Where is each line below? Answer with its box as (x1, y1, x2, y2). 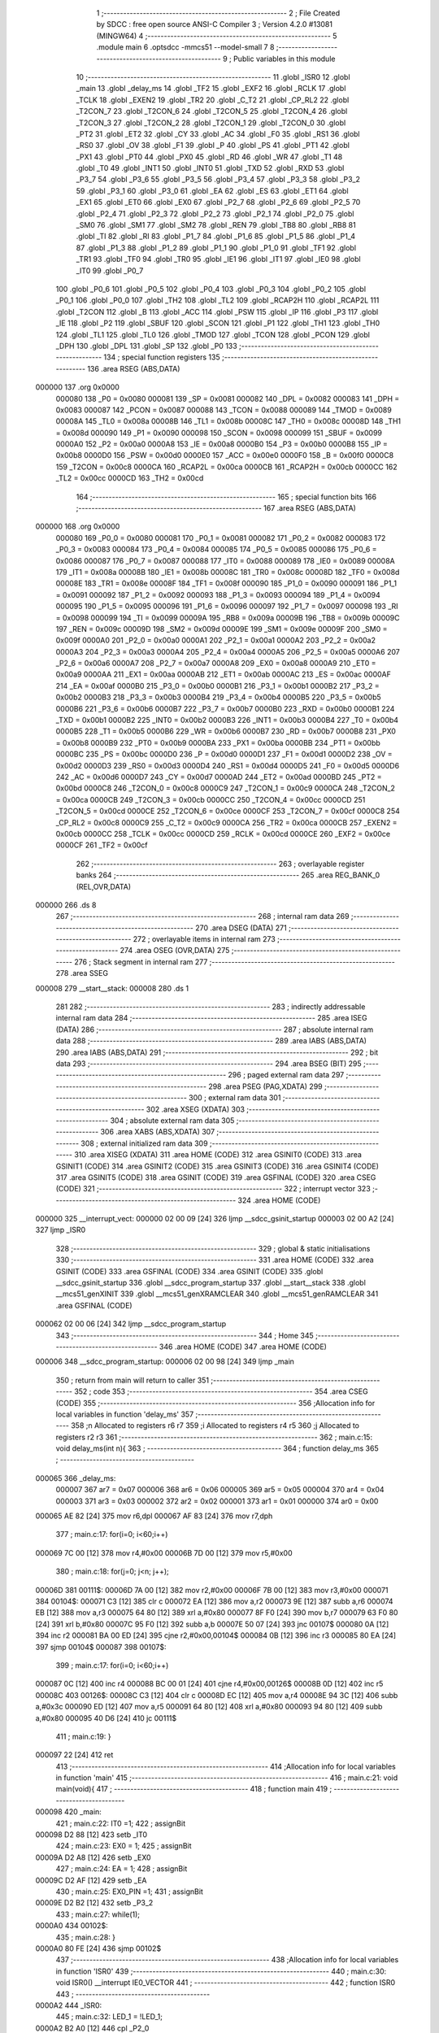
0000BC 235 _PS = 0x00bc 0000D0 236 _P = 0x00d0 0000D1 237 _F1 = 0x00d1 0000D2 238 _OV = (55, 749, 393, 760)
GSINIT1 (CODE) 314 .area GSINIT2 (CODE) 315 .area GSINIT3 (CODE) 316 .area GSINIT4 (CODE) (55, 1161, 380, 1171)
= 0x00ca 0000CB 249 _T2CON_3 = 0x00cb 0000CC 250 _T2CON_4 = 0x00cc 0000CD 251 (55, 794, 366, 804)
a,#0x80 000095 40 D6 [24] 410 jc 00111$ (35, 1713, 177, 1723)
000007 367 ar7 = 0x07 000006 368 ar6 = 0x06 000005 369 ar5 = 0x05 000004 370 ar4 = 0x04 (55, 1485, 385, 1495)
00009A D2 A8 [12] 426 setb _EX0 (35, 1852, 151, 1862)
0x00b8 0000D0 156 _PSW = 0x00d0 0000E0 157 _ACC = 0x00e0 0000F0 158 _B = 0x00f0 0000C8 (55, 451, 394, 460)
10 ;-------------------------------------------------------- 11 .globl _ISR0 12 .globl (76, 72, 350, 81)
